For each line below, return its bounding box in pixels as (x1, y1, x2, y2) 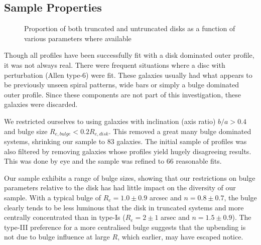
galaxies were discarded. (4, 99, 78, 109)
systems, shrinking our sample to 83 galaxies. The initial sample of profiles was (4, 136, 247, 146)
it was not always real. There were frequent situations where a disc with (4, 59, 225, 70)
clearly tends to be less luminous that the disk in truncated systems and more (4, 202, 244, 212)
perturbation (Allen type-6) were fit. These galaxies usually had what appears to (4, 69, 252, 80)
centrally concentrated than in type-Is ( (4, 212, 125, 222)
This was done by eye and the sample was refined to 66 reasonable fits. (4, 156, 222, 166)
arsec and (161, 212, 190, 222)
